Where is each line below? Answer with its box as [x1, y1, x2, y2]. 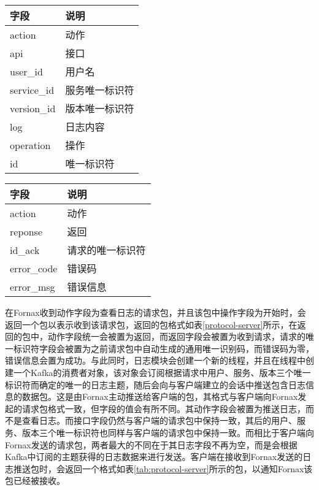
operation [10, 137, 51, 152]
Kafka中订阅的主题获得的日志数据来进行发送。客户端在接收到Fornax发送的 [5, 450, 303, 463]
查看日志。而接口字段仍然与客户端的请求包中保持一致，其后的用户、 [21, 414, 297, 427]
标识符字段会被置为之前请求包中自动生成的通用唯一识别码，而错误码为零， [13, 342, 314, 354]
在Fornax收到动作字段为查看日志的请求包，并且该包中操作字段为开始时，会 [5, 306, 306, 318]
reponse [10, 224, 43, 239]
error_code [10, 261, 58, 275]
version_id [10, 101, 56, 115]
